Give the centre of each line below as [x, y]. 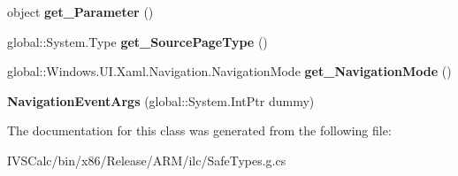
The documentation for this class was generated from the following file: [199, 130]
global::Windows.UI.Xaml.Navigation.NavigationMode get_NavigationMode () [229, 71]
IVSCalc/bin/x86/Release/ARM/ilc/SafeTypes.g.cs [147, 160]
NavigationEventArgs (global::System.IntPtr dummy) [161, 100]
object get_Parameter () [80, 11]
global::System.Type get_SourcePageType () [137, 41]
